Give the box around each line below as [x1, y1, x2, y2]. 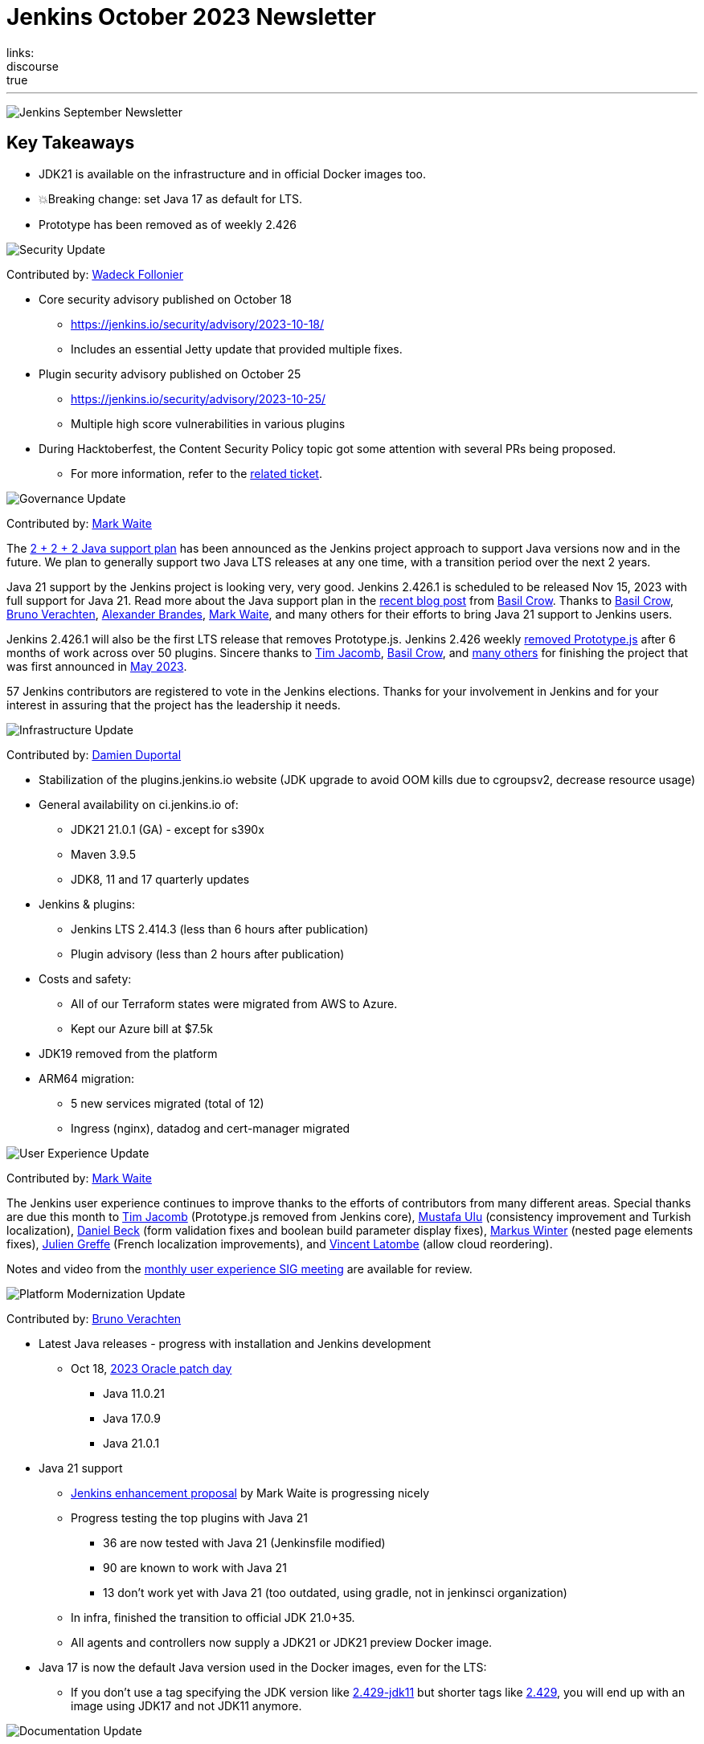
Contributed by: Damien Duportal [6, 747, 182, 762]
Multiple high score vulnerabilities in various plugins [71, 416, 346, 431]
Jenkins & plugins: [39, 897, 135, 911]
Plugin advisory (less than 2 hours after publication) [71, 946, 345, 961]
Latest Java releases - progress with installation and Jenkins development [39, 1336, 432, 1350]
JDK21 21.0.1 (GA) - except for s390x [71, 822, 264, 836]
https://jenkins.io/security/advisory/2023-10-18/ [71, 317, 325, 331]
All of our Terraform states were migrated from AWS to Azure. [71, 996, 398, 1011]
